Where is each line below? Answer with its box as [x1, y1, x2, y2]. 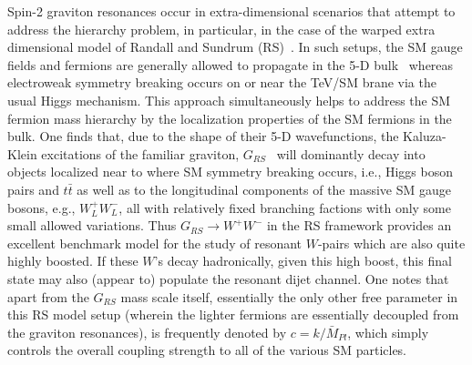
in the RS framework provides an [266, 216, 452, 235]
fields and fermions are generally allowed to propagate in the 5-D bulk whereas [7, 55, 454, 74]
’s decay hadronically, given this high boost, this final [154, 251, 452, 270]
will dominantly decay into [276, 144, 426, 163]
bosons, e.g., [7, 198, 76, 217]
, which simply [347, 322, 429, 341]
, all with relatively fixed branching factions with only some [118, 198, 452, 217]
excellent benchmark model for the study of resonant [7, 233, 303, 252]
